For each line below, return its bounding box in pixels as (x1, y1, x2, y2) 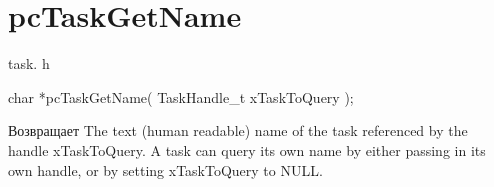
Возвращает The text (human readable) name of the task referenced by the (8, 120, 468, 141)
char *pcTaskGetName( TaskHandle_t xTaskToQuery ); (8, 86, 354, 107)
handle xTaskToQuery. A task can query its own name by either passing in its (8, 139, 486, 160)
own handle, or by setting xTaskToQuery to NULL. (8, 159, 323, 180)
